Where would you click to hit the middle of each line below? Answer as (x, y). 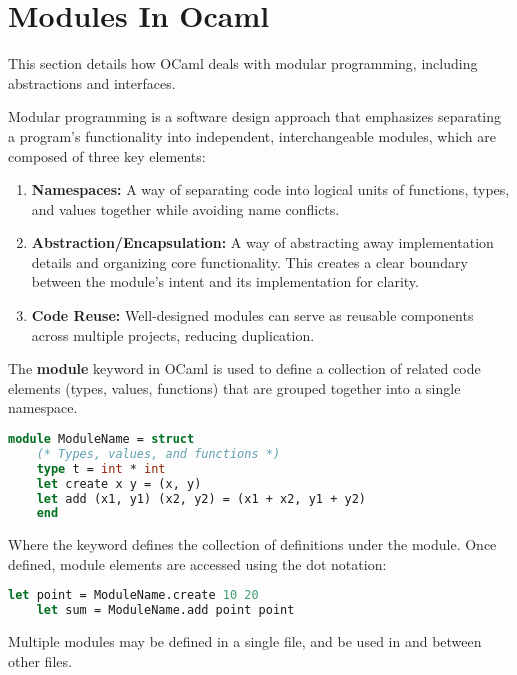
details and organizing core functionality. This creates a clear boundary (249, 261)
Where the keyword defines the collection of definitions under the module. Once (252, 544)
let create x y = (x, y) (119, 483)
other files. (40, 660)
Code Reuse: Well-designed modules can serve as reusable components (252, 315)
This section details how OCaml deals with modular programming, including (243, 63)
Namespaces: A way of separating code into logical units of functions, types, (270, 189)
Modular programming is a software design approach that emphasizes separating (255, 116)
